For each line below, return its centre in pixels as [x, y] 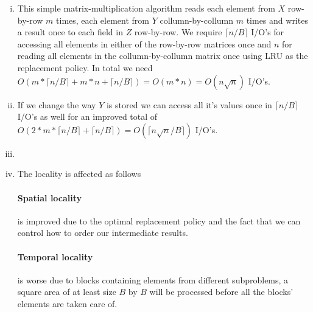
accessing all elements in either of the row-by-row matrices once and [144, 43]
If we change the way [57, 104]
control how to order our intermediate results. [103, 233]
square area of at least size [67, 292]
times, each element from [103, 20]
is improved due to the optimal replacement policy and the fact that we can [159, 220]
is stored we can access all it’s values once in [189, 104]
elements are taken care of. [67, 303]
